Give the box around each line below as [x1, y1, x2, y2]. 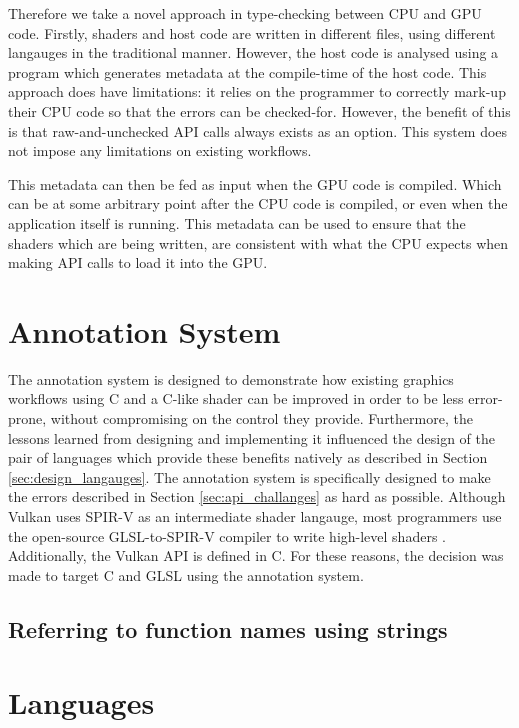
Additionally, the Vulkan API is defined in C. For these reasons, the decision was [8, 545, 504, 566]
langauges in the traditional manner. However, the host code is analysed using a [8, 42, 499, 63]
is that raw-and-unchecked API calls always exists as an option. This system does [8, 120, 508, 141]
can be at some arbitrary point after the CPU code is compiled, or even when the [8, 193, 508, 214]
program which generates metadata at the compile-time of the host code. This [8, 61, 487, 82]
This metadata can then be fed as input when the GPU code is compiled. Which [8, 173, 502, 194]
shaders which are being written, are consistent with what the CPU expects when [8, 232, 509, 253]
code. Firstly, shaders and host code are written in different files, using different [8, 22, 496, 43]
